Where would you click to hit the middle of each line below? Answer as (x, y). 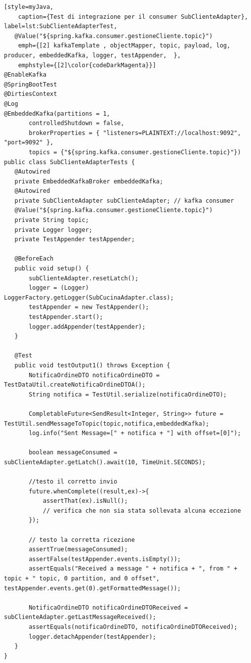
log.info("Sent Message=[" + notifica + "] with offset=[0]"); (135, 433)
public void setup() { (52, 269)
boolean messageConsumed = (73, 453)
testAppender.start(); (66, 317)
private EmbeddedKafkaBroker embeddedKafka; (89, 181)
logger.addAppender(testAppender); (87, 327)
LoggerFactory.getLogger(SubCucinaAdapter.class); (89, 297)
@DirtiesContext (31, 94)
